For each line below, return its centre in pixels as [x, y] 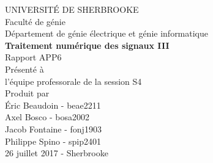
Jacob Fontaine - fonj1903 [53, 129]
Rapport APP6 [33, 57]
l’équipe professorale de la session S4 [73, 81]
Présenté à [24, 69]
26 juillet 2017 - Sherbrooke [57, 153]
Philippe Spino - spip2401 [53, 141]
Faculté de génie [35, 21]
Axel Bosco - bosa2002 [47, 117]
